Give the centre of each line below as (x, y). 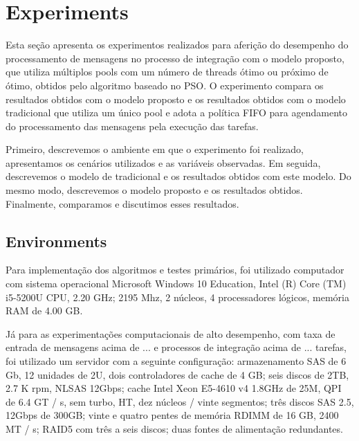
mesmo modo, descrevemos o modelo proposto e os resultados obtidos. (154, 190)
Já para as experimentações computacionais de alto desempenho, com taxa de (171, 333)
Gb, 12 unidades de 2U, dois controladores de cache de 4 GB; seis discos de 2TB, (177, 374)
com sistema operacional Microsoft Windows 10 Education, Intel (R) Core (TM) (176, 283)
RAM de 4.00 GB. (44, 310)
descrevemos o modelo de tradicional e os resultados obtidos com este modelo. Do (178, 176)
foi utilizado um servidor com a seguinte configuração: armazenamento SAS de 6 (176, 361)
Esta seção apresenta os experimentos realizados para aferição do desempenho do (177, 45)
